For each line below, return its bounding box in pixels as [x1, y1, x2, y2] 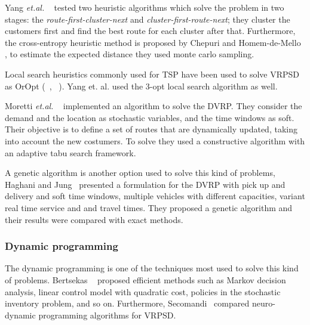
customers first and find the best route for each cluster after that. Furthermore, [5, 24, 296, 37]
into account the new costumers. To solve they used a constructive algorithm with [5, 134, 305, 147]
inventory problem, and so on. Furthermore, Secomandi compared [5, 297, 250, 309]
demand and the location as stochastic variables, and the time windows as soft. [5, 111, 294, 123]
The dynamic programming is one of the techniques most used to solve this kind [5, 262, 299, 274]
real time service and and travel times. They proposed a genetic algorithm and [5, 201, 293, 213]
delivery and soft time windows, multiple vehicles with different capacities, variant [5, 190, 305, 202]
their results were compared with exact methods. [5, 213, 183, 225]
